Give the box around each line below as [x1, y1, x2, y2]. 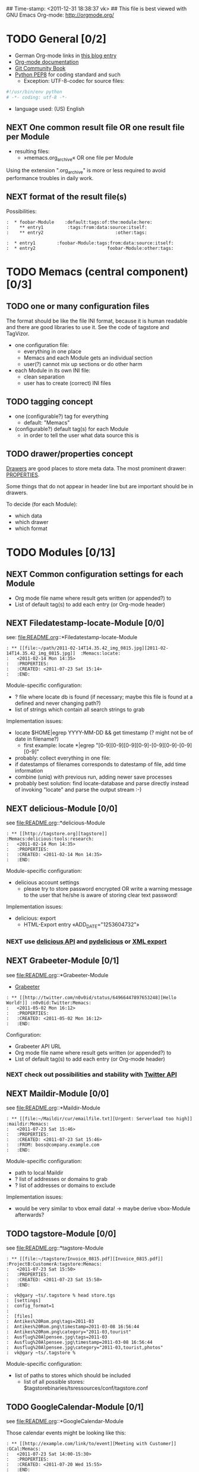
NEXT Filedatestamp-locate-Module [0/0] [6, 618, 165, 628]
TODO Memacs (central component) [6, 265, 189, 279]
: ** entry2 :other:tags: [6, 230, 147, 235]
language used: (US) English [14, 105, 85, 112]
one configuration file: [14, 341, 70, 348]
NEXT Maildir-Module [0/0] [6, 1089, 109, 1099]
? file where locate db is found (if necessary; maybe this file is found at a [14, 693, 193, 701]
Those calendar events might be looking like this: [6, 1429, 127, 1436]
